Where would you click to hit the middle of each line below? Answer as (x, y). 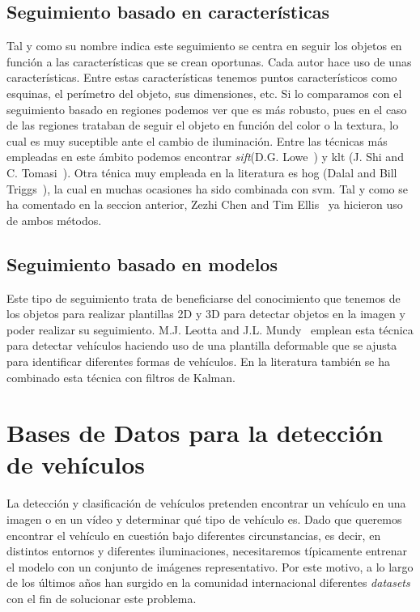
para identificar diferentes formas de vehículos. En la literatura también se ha (199, 361)
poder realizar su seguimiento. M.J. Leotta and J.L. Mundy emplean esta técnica (210, 329)
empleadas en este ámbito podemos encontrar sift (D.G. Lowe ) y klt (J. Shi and (205, 157)
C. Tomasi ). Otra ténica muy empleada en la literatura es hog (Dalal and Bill (202, 172)
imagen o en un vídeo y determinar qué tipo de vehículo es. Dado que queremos (204, 519)
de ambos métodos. (54, 220)
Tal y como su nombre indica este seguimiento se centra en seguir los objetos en (204, 46)
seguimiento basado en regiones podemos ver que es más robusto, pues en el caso (207, 109)
